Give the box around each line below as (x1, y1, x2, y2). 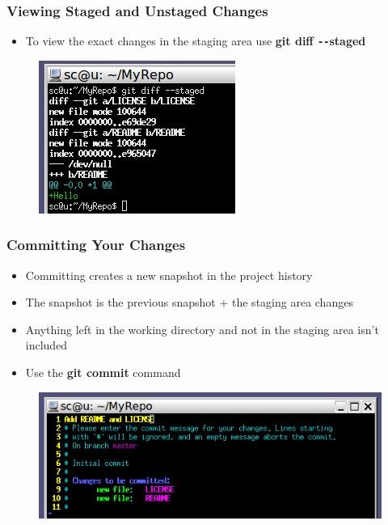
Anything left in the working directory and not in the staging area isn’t (25, 320, 379, 337)
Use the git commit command (25, 364, 181, 381)
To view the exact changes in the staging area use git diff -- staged (25, 32, 366, 49)
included (25, 337, 68, 354)
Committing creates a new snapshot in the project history (25, 266, 313, 283)
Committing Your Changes (6, 235, 186, 255)
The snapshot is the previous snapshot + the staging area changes (25, 294, 353, 311)
